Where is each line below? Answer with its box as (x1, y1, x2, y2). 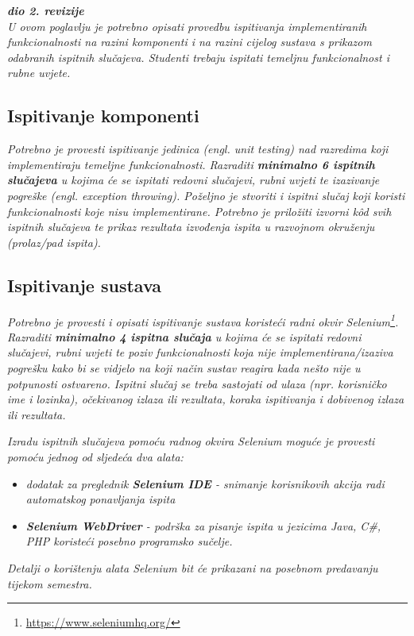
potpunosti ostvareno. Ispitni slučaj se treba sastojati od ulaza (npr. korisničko (7, 375, 387, 391)
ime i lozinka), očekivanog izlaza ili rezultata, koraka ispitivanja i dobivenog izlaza (7, 391, 404, 407)
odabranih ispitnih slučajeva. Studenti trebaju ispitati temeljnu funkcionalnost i (7, 48, 389, 65)
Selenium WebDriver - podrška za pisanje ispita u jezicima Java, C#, (25, 517, 381, 534)
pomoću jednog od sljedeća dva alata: (7, 448, 184, 464)
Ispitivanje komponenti (7, 103, 199, 128)
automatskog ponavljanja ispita (25, 491, 176, 507)
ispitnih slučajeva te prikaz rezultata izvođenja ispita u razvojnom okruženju (7, 218, 375, 235)
